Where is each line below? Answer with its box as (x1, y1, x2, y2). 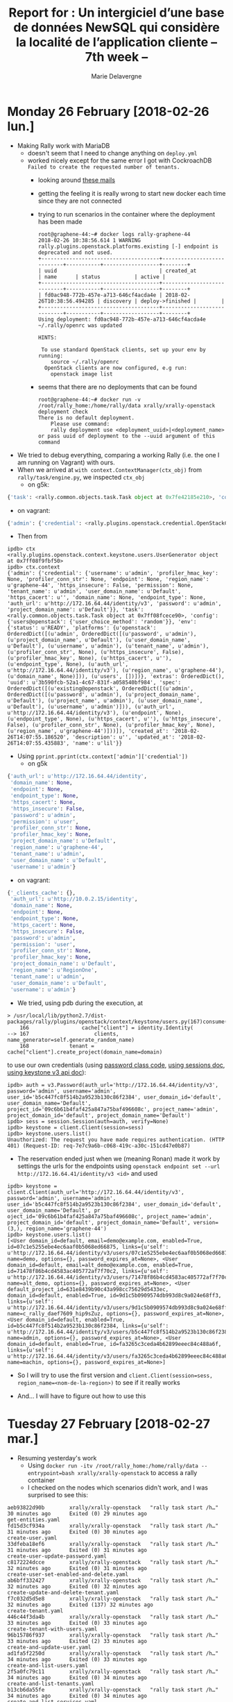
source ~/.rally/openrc (51, 358, 119, 365)
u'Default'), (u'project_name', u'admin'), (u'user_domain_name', (7, 698, 203, 705)
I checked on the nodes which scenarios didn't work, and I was (27, 1483, 208, 1492)
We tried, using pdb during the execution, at (17, 998, 144, 1007)
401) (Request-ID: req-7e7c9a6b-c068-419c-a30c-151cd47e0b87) (7, 1142, 191, 1149)
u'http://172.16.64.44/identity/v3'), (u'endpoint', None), (7, 709, 185, 716)
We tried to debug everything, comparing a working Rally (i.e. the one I (17, 450, 220, 459)
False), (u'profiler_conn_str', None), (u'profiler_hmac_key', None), (7, 722, 216, 729)
